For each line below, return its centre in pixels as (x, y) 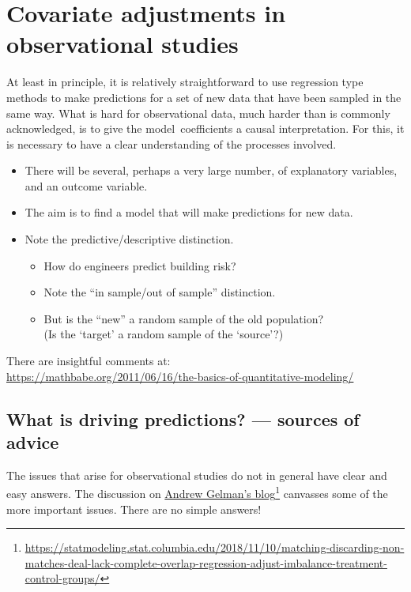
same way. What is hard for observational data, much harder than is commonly (198, 113)
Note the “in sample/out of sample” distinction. (160, 292)
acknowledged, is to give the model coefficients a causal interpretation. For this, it (205, 128)
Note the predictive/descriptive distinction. (129, 239)
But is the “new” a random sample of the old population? (184, 318)
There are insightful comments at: (89, 361)
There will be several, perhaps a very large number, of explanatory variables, (211, 170)
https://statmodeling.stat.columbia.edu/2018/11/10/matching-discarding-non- (215, 547)
